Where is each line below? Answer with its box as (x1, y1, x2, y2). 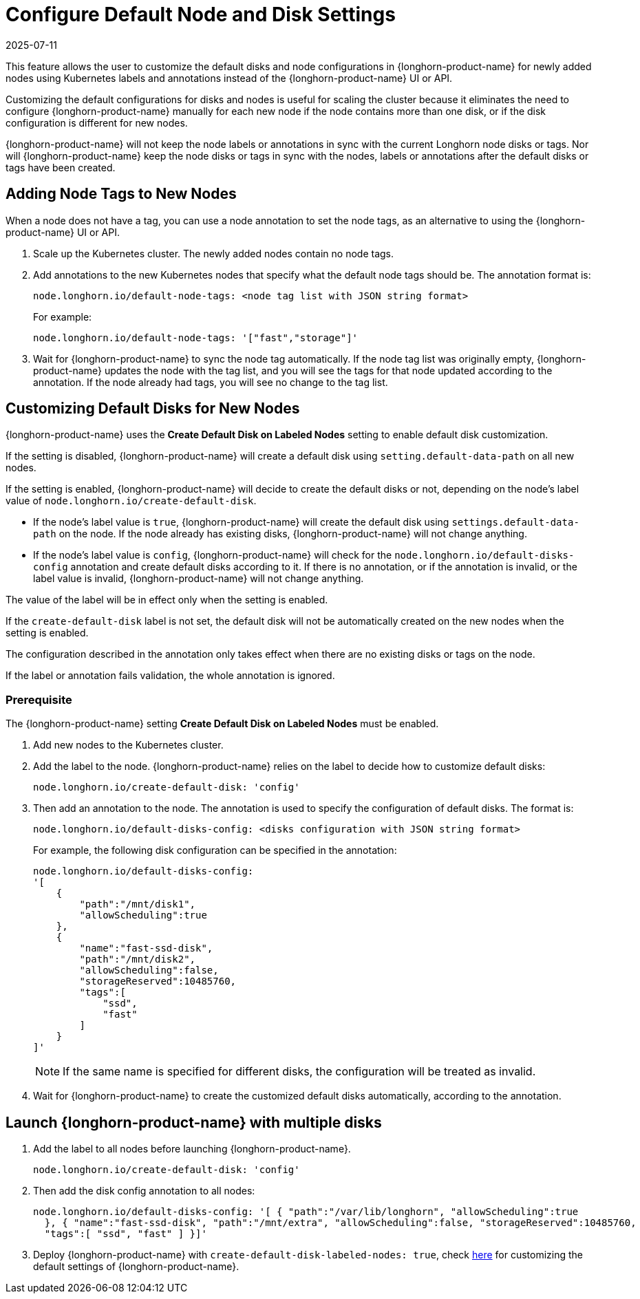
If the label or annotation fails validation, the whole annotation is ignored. (6, 669, 335, 682)
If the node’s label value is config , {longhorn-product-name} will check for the (33, 549, 392, 561)
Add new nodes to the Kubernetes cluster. (33, 739, 224, 751)
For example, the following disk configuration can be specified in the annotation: (33, 844, 397, 857)
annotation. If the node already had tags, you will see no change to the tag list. (33, 376, 388, 388)
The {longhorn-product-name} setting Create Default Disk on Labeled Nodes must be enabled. (6, 718, 439, 730)
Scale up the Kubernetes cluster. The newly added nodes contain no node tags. (33, 247, 394, 259)
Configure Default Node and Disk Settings (6, 3, 396, 26)
